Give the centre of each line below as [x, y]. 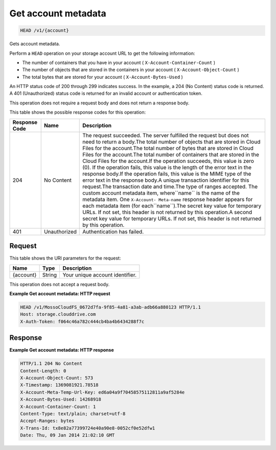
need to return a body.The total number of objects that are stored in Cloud [171, 142]
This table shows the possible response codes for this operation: [78, 112]
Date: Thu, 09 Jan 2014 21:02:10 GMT [67, 435]
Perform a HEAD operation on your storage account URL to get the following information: [102, 53]
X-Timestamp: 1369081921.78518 [60, 385]
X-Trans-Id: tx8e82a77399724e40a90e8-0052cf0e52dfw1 [88, 428]
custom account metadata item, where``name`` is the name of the [161, 193]
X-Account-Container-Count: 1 [58, 406]
